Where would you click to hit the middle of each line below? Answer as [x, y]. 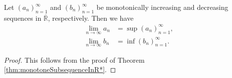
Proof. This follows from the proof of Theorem [74, 59]
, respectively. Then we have [91, 18]
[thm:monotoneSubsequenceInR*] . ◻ [60, 69]
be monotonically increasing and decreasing [162, 7]
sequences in [23, 18]
